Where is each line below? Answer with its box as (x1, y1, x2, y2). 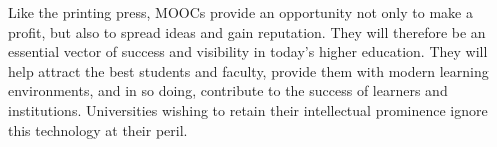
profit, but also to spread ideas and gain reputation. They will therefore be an (8, 21, 486, 42)
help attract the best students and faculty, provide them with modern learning (8, 60, 489, 81)
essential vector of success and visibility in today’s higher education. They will (8, 41, 488, 62)
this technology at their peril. (8, 119, 188, 140)
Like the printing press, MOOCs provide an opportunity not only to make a (8, 2, 473, 22)
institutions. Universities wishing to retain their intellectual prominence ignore (8, 99, 488, 120)
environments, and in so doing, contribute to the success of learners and (8, 80, 448, 101)
